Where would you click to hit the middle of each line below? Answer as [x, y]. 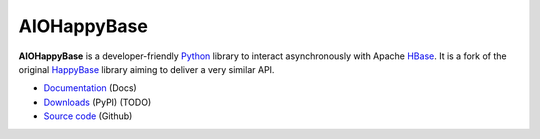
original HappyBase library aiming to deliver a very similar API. [146, 69]
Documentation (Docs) [90, 88]
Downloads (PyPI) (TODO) [97, 102]
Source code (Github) [88, 116]
